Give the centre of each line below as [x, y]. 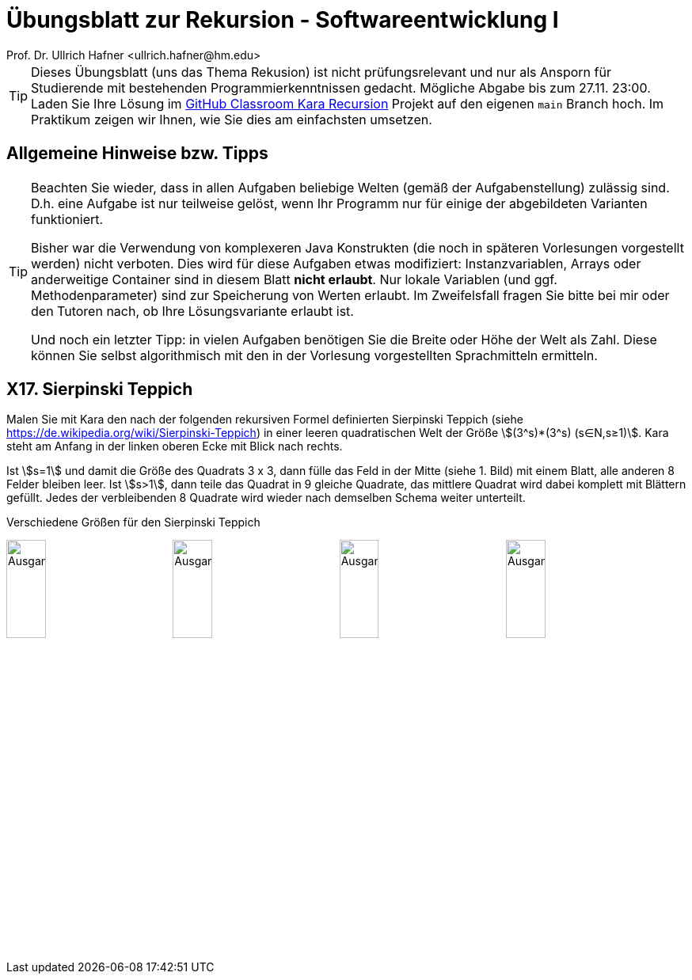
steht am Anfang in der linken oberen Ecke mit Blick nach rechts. [175, 446]
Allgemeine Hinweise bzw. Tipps [137, 154]
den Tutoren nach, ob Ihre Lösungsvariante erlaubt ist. [192, 311]
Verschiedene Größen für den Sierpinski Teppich [133, 522]
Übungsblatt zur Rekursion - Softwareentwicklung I [283, 20]
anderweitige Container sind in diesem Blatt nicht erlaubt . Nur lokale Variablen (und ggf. [294, 279]
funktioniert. [67, 219]
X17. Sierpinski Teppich [100, 389]
